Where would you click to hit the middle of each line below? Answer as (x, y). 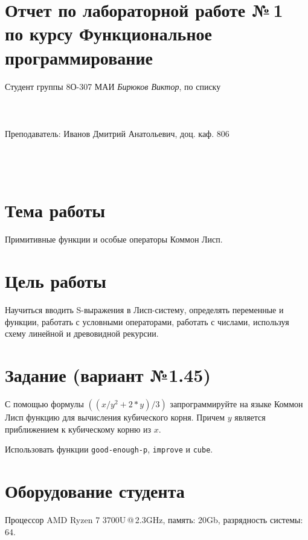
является (250, 417)
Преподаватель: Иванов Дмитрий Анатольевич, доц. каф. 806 (117, 133)
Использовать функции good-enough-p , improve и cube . (109, 449)
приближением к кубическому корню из (78, 429)
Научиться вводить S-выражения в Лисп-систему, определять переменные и (144, 310)
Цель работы (56, 281)
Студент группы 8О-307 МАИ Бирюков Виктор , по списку (113, 86)
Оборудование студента (95, 491)
